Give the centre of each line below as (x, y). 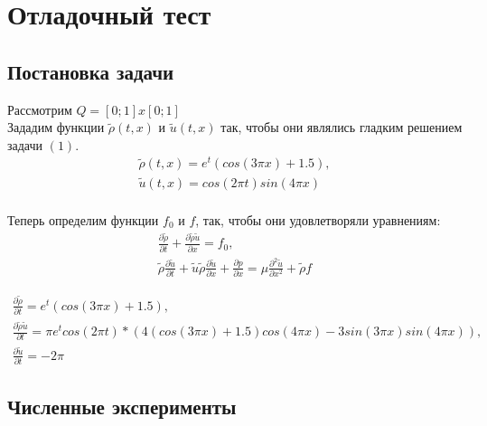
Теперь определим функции (83, 219)
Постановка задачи (91, 71)
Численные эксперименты (122, 407)
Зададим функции (56, 127)
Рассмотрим (40, 109)
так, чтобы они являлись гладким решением (342, 127)
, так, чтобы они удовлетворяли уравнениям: (318, 219)
